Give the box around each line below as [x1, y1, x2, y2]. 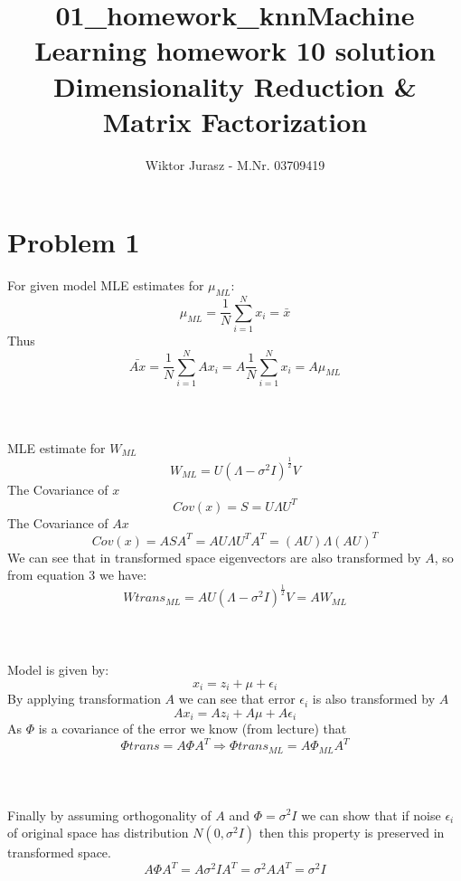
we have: [99, 565, 147, 584]
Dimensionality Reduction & [53, 67, 417, 104]
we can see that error [178, 689, 296, 708]
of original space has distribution [7, 823, 189, 842]
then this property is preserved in [259, 823, 445, 842]
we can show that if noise [301, 805, 441, 824]
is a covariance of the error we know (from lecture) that [38, 719, 347, 738]
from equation [7, 565, 85, 584]
